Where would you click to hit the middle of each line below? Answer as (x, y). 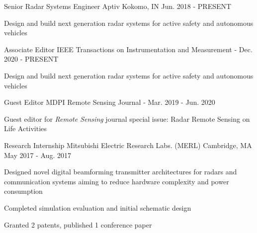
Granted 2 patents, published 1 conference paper (78, 224)
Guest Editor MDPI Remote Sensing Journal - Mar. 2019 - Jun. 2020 (110, 102)
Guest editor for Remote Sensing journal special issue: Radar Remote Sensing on (127, 118)
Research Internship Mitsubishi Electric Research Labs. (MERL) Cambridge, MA (128, 145)
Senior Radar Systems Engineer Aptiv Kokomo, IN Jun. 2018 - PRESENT (118, 6)
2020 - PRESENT (31, 59)
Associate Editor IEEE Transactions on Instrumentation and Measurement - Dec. (128, 49)
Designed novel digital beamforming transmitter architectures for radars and (121, 172)
